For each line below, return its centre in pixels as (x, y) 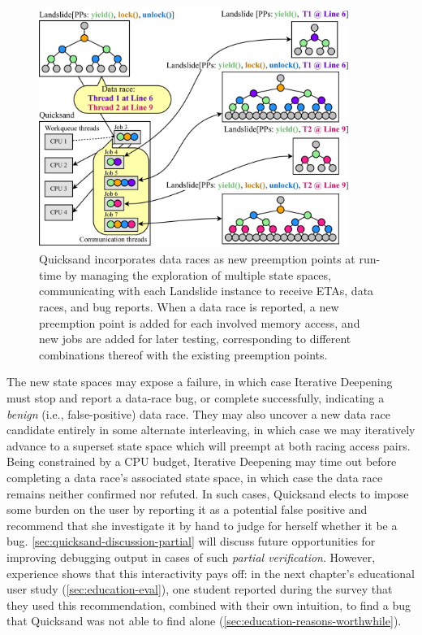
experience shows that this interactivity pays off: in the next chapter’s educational (211, 573)
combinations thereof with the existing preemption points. (183, 354)
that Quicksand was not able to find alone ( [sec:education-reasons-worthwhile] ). (204, 621)
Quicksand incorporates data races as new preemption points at (197, 259)
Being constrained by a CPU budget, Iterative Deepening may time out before (202, 461)
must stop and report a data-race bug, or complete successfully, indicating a (196, 397)
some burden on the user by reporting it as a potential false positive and (187, 509)
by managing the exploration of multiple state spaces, (198, 274)
